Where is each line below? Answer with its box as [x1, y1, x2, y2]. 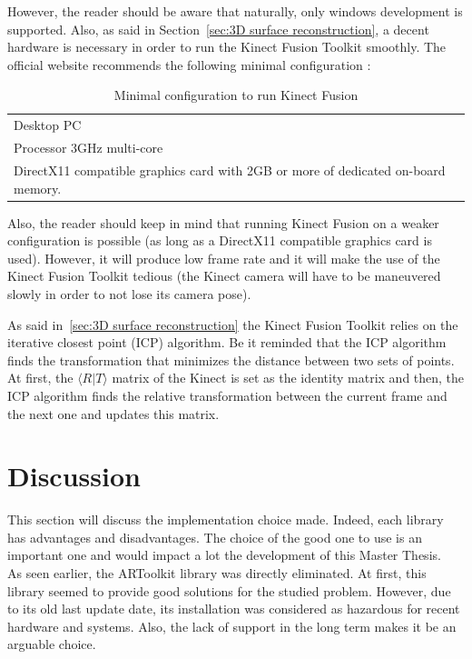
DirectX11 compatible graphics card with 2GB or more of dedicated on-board [14, 160, 446, 179]
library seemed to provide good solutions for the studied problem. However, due [7, 581, 451, 600]
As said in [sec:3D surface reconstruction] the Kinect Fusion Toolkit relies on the [7, 315, 458, 334]
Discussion [7, 457, 141, 494]
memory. [14, 178, 62, 197]
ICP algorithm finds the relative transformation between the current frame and [7, 385, 447, 404]
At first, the [7, 368, 74, 387]
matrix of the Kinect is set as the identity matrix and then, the [112, 368, 465, 387]
